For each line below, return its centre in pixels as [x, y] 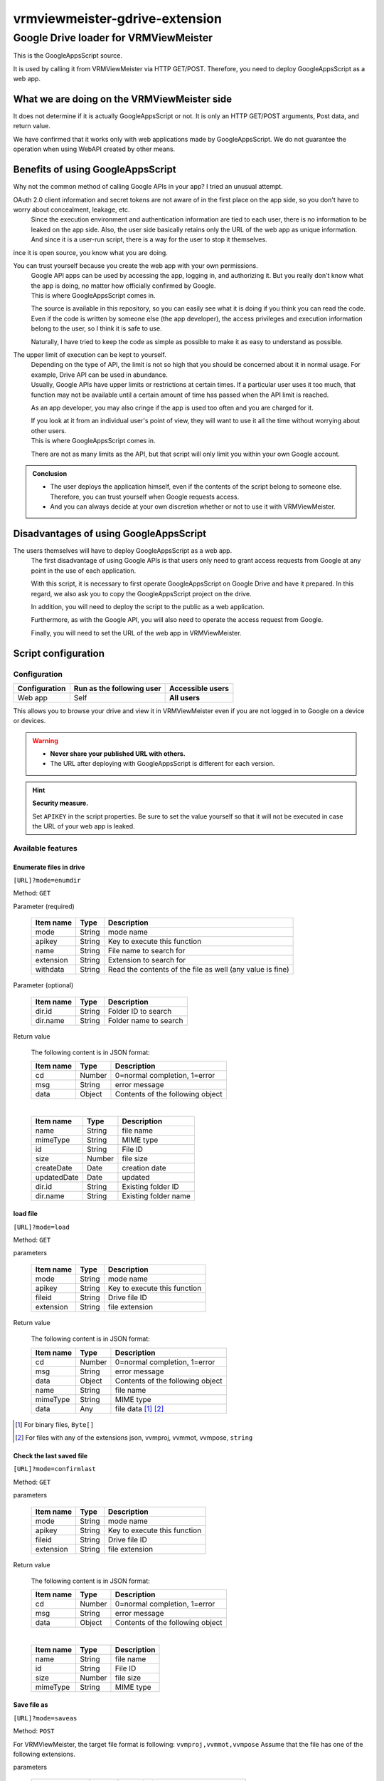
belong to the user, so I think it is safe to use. [97, 328]
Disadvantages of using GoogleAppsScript [110, 533]
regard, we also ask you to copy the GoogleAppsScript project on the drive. [141, 593]
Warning [45, 740]
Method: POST [34, 1731]
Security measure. [60, 803]
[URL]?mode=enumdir [47, 880]
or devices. [30, 721]
